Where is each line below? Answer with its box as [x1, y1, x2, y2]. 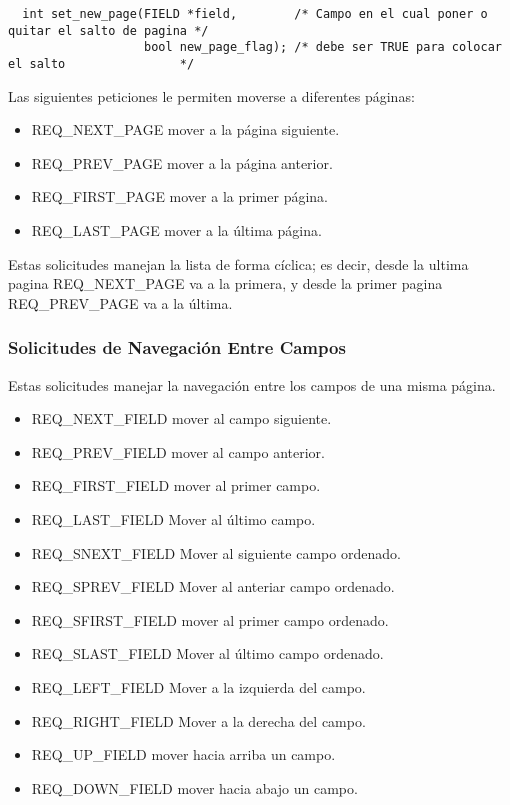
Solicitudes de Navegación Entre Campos [8, 335, 346, 360]
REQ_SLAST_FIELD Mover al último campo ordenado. [31, 643, 384, 664]
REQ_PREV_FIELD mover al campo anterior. [31, 441, 325, 462]
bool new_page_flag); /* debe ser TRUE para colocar [144, 40, 502, 55]
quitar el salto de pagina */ [8, 23, 209, 38]
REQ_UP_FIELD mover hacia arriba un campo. [31, 744, 336, 765]
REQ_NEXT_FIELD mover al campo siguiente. [31, 408, 332, 429]
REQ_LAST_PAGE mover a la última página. [31, 220, 322, 240]
